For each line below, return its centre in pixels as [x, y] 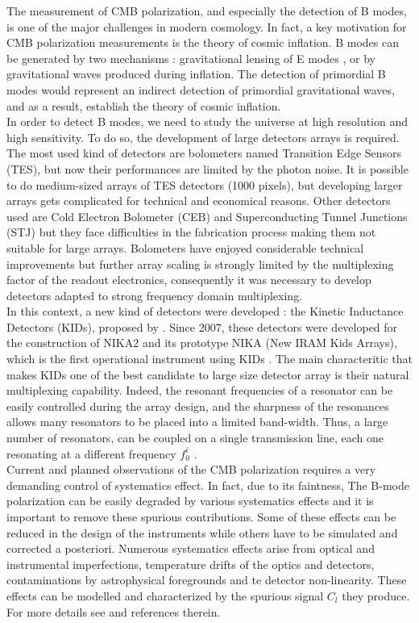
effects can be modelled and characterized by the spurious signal [165, 595]
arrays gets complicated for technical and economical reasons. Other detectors [199, 201]
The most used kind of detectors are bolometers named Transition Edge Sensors [204, 153]
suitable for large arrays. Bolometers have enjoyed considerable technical [185, 247]
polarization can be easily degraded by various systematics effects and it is [190, 501]
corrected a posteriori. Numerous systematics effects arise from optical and [191, 548]
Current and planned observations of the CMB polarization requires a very [191, 469]
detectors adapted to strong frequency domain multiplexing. [155, 295]
